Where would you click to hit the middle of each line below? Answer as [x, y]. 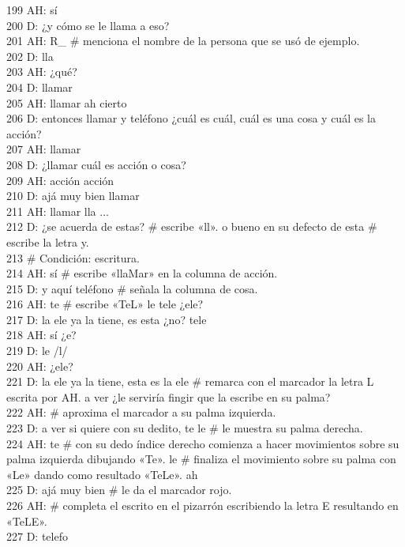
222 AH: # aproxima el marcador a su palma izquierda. [141, 412]
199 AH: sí [32, 9]
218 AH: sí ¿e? [41, 335]
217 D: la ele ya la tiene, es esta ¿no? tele [107, 319]
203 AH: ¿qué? [42, 72]
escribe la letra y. [48, 241]
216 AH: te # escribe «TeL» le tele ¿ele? [105, 304]
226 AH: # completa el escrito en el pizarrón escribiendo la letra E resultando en [202, 505]
